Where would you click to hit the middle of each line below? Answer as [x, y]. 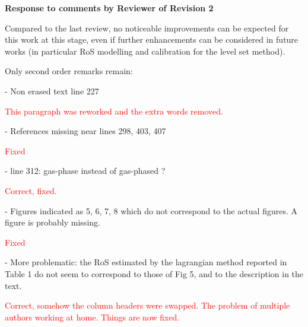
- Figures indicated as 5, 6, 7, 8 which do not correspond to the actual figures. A [151, 210]
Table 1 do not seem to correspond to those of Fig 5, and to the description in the [154, 273]
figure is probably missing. [53, 222]
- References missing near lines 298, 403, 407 [85, 131]
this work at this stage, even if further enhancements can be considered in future [152, 39]
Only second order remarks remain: [69, 71]
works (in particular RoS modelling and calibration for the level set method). [145, 51]
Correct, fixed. [31, 190]
